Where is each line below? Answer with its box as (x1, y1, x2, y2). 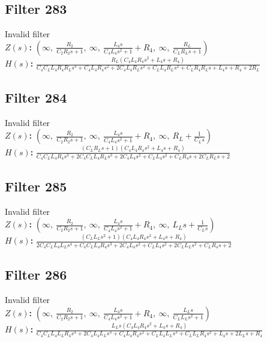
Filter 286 (5, 265, 67, 284)
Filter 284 (5, 88, 67, 107)
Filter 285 (5, 176, 67, 195)
